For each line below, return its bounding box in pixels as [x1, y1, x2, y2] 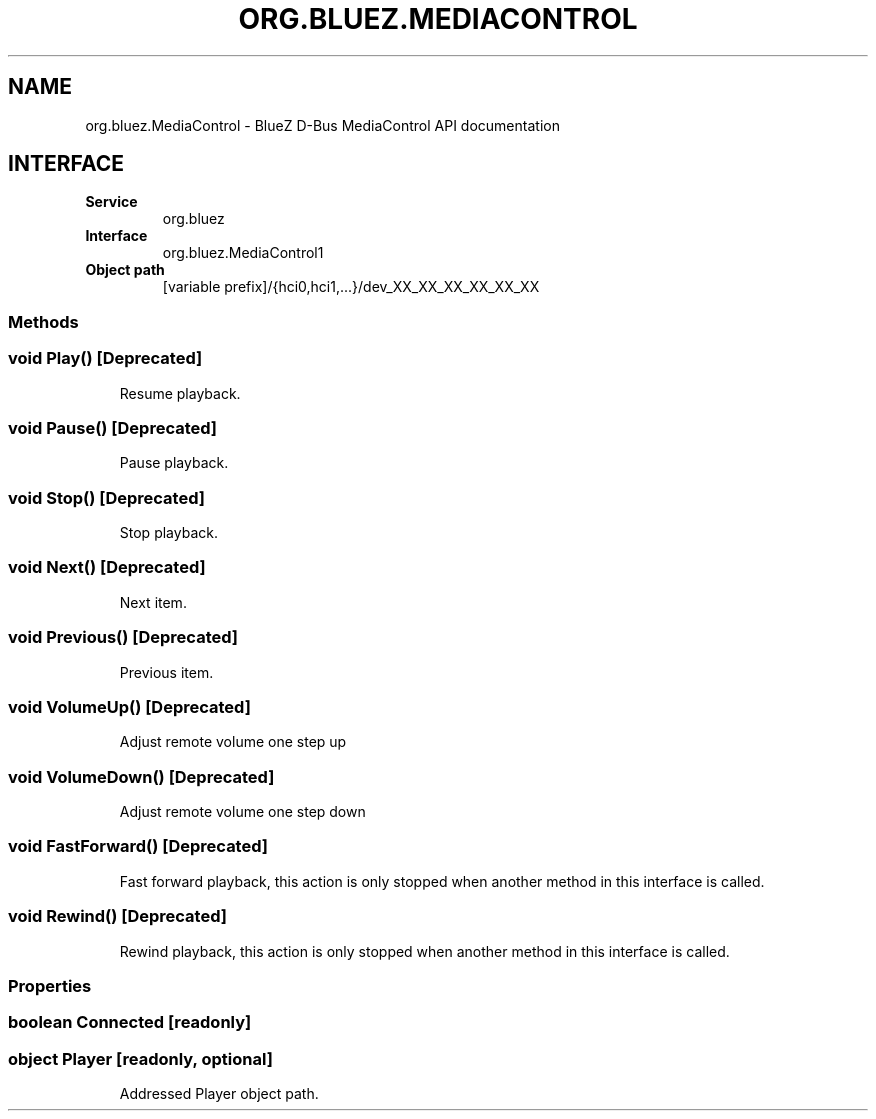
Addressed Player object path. [119, 1085, 319, 1103]
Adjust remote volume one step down [119, 803, 366, 821]
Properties [8, 975, 92, 996]
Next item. [119, 593, 187, 611]
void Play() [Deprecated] [8, 348, 203, 369]
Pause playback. [119, 454, 229, 472]
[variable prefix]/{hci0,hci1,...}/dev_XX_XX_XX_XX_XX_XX [162, 278, 540, 296]
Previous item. [119, 663, 214, 681]
